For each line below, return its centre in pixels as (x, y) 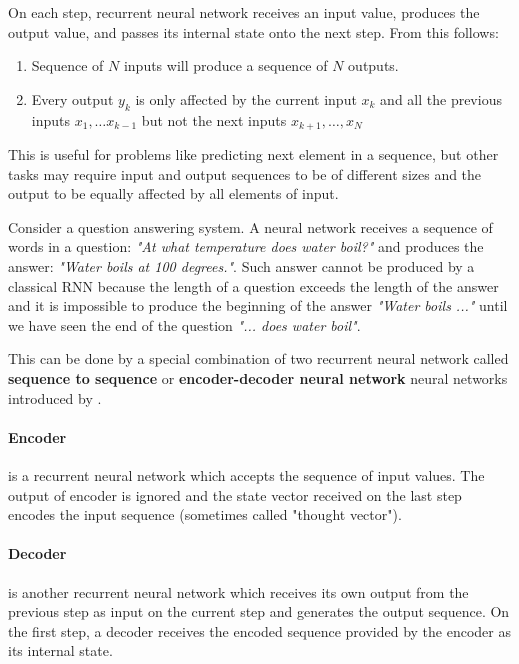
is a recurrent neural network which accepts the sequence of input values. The (246, 474)
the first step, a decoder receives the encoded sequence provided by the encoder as (259, 630)
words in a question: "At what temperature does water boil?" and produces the (246, 246)
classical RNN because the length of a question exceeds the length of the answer (253, 285)
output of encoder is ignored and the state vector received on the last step (235, 494)
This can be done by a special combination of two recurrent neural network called (258, 358)
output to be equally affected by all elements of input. (173, 193)
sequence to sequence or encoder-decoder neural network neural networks (258, 377)
